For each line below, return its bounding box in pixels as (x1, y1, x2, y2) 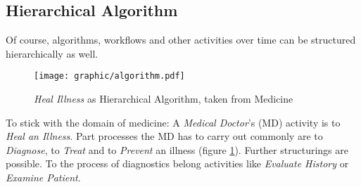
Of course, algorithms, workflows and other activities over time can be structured (6, 32, 356, 47)
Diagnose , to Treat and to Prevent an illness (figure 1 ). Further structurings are (6, 142, 348, 157)
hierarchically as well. (6, 46, 99, 60)
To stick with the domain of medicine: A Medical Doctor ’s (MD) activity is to (6, 115, 341, 129)
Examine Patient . (6, 170, 81, 185)
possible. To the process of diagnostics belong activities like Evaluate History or (6, 156, 349, 171)
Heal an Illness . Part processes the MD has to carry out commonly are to (6, 129, 323, 143)
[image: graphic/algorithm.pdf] (34, 71, 185, 82)
